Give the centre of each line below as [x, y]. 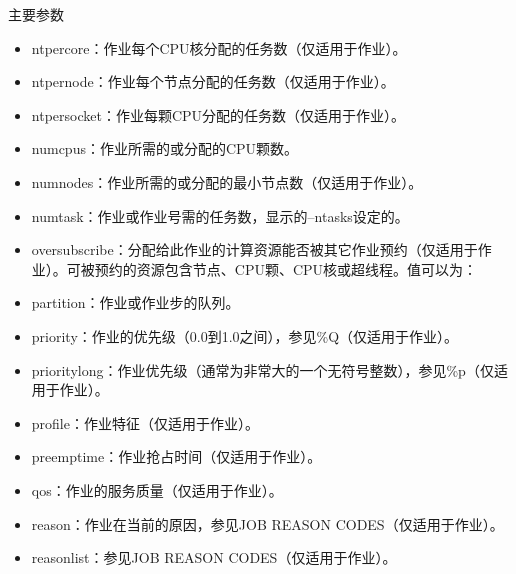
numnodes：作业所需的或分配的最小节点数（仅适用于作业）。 [227, 181]
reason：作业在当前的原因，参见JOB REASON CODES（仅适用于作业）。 [267, 523]
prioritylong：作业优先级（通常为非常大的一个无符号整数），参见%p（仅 [262, 369]
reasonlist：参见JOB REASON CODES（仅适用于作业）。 [214, 557]
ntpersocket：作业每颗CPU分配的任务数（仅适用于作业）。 [218, 114]
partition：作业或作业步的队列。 [135, 302]
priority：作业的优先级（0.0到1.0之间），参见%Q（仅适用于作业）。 [245, 335]
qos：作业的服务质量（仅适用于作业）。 [157, 489]
